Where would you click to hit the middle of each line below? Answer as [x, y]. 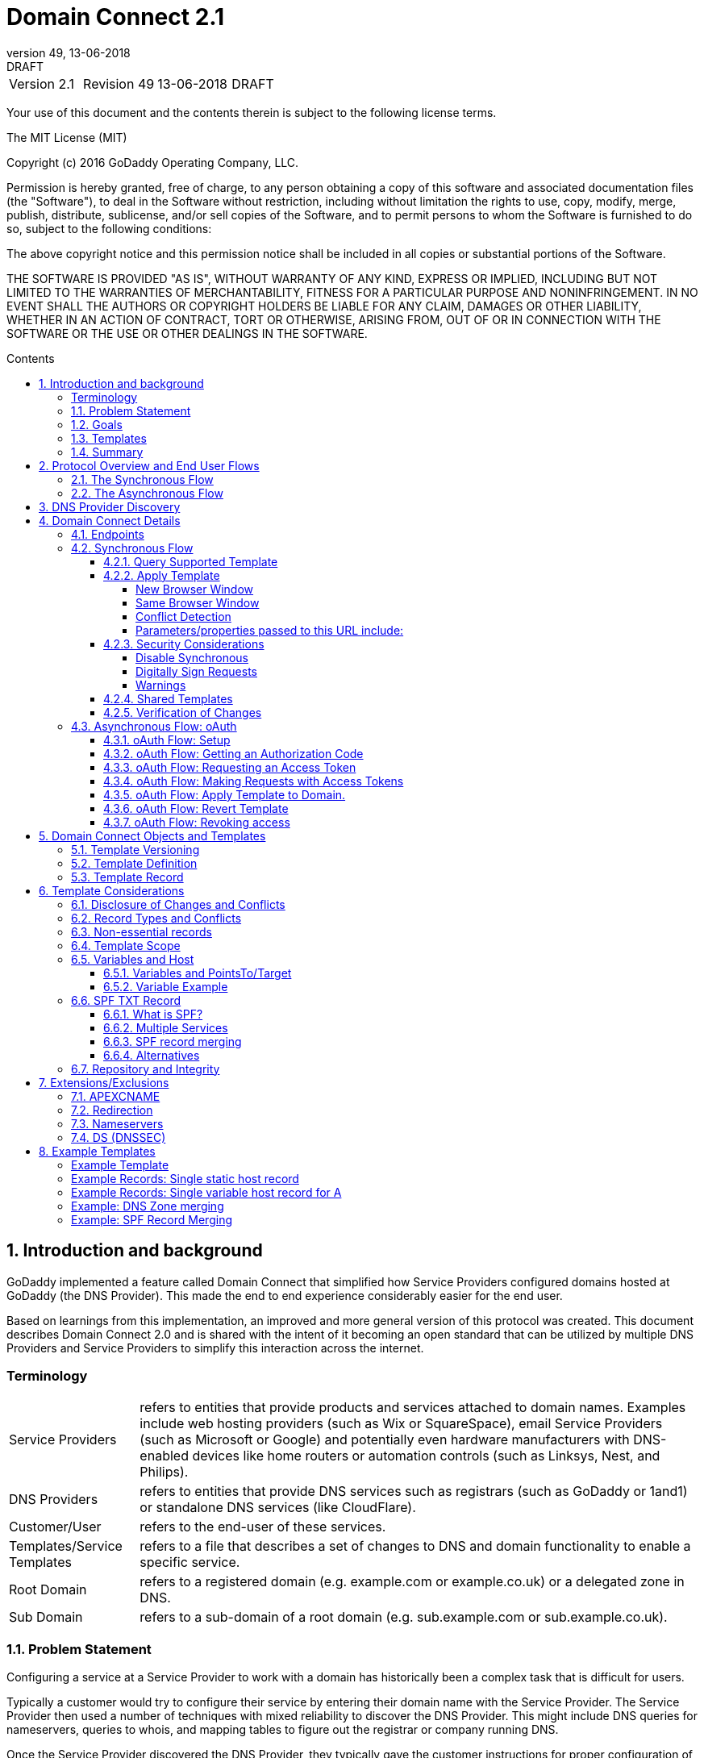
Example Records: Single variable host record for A [206, 1192]
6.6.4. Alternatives [152, 1055]
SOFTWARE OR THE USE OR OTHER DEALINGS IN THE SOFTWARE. [187, 333]
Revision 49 [119, 83]
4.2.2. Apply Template [162, 575]
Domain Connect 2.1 [116, 17]
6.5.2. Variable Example [166, 986]
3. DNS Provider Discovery [110, 506]
